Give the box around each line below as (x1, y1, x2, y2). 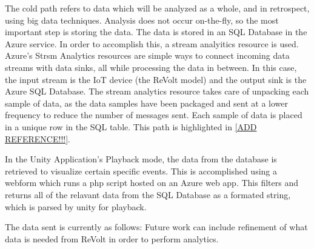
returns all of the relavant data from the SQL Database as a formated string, (5, 188, 291, 201)
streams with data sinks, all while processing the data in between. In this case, (5, 61, 297, 73)
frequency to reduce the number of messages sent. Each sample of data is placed (5, 108, 302, 121)
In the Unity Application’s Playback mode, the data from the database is (5, 153, 277, 165)
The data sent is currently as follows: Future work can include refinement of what (5, 221, 308, 233)
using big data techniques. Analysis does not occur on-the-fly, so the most (5, 13, 279, 26)
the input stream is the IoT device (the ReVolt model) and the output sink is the (5, 73, 307, 85)
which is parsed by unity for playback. (5, 200, 147, 213)
